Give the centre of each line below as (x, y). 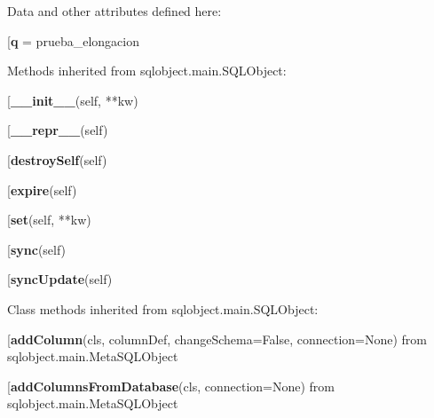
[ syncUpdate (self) (60, 279)
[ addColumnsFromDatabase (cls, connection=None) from (171, 386)
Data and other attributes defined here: (114, 11)
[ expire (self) (42, 189)
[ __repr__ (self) (58, 130)
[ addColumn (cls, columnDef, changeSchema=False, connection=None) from (217, 339)
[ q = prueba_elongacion (73, 40)
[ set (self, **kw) (49, 220)
